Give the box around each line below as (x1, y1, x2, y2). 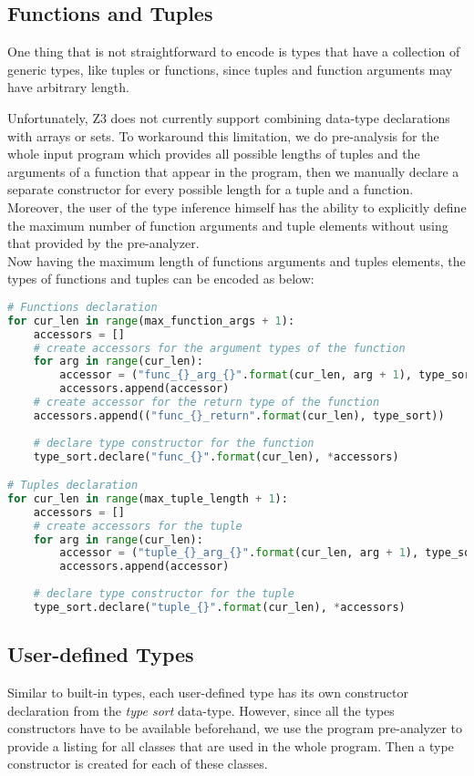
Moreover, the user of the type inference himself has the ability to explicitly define (7, 197, 467, 216)
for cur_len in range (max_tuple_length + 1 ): (7, 491, 288, 505)
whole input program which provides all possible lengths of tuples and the (7, 144, 420, 163)
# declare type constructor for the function (33, 436, 314, 450)
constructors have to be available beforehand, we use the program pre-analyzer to (7, 719, 463, 738)
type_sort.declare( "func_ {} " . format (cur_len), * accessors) (33, 450, 399, 463)
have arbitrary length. (7, 78, 129, 97)
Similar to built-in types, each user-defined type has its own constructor (7, 683, 408, 702)
